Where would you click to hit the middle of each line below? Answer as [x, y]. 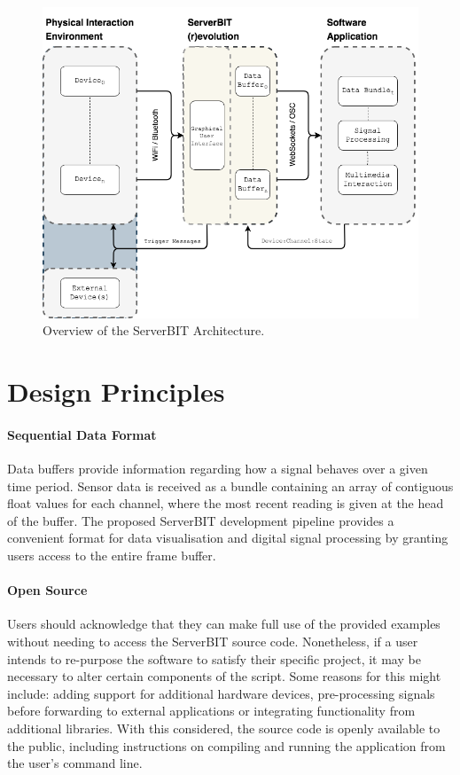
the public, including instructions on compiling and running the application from [226, 745]
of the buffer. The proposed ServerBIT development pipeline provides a [201, 520]
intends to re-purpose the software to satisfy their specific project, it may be [214, 658]
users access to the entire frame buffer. [112, 556]
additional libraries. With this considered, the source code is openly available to [224, 728]
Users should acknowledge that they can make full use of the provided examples [224, 624]
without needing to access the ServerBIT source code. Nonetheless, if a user [213, 642]
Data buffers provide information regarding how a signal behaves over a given [218, 469]
